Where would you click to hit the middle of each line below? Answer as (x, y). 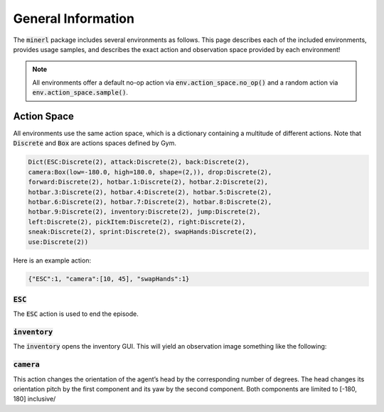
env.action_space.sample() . (80, 93)
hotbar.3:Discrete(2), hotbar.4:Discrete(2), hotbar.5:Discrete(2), (150, 192)
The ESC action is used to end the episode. (76, 314)
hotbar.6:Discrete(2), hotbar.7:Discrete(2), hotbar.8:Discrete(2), (150, 202)
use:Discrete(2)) (58, 242)
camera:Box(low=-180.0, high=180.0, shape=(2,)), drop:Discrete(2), (150, 172)
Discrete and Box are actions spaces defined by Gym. (95, 143)
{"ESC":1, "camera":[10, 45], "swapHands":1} (109, 279)
